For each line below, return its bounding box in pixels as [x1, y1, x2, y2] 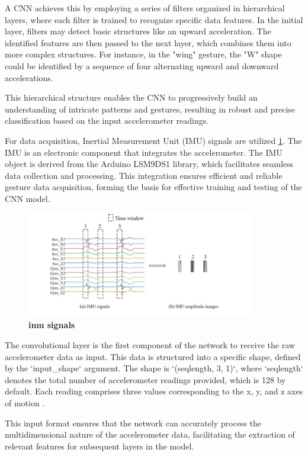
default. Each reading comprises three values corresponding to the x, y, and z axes [5, 385, 303, 397]
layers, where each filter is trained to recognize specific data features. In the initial [5, 13, 303, 25]
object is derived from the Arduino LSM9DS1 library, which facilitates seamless [5, 158, 294, 170]
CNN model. [5, 192, 50, 204]
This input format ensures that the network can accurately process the [5, 416, 262, 429]
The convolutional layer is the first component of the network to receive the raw [5, 339, 295, 351]
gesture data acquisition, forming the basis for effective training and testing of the [5, 181, 302, 193]
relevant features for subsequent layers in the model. [5, 439, 194, 452]
